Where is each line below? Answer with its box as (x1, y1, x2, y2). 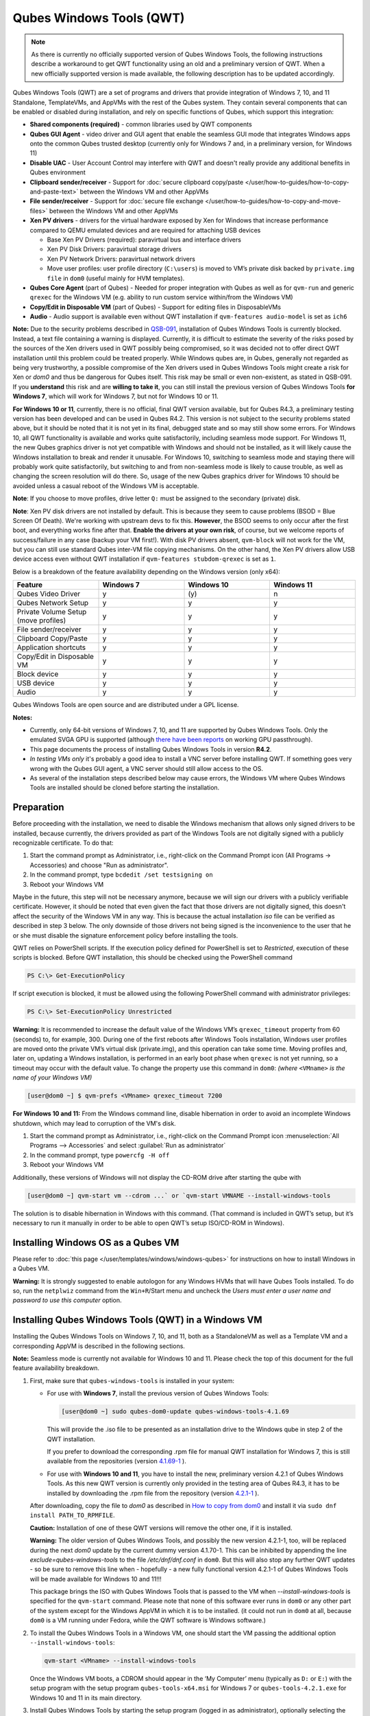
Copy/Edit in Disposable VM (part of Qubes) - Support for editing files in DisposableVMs (29, 303, 281, 311)
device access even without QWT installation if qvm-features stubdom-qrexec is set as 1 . (12, 555, 277, 563)
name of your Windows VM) (12, 1074, 92, 1082)
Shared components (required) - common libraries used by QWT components (29, 120, 253, 128)
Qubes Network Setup (16, 598, 89, 607)
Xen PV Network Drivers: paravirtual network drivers (47, 255, 195, 263)
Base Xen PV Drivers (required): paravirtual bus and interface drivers (47, 235, 241, 244)
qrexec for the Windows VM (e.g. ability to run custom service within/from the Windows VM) (29, 293, 294, 301)
